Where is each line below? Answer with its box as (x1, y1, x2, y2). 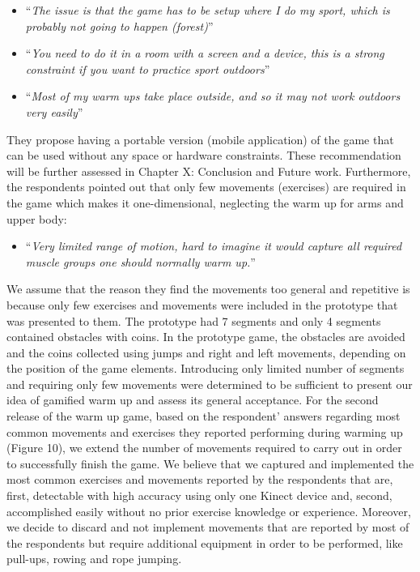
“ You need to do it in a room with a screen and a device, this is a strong (25, 45, 384, 62)
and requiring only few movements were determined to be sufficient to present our (6, 375, 413, 392)
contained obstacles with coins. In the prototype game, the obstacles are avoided (6, 328, 405, 345)
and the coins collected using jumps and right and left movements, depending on (6, 344, 406, 361)
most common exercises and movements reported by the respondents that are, (6, 471, 393, 488)
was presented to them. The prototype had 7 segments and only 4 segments (6, 312, 381, 329)
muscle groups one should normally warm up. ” (25, 253, 256, 270)
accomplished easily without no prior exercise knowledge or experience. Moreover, (6, 502, 411, 519)
